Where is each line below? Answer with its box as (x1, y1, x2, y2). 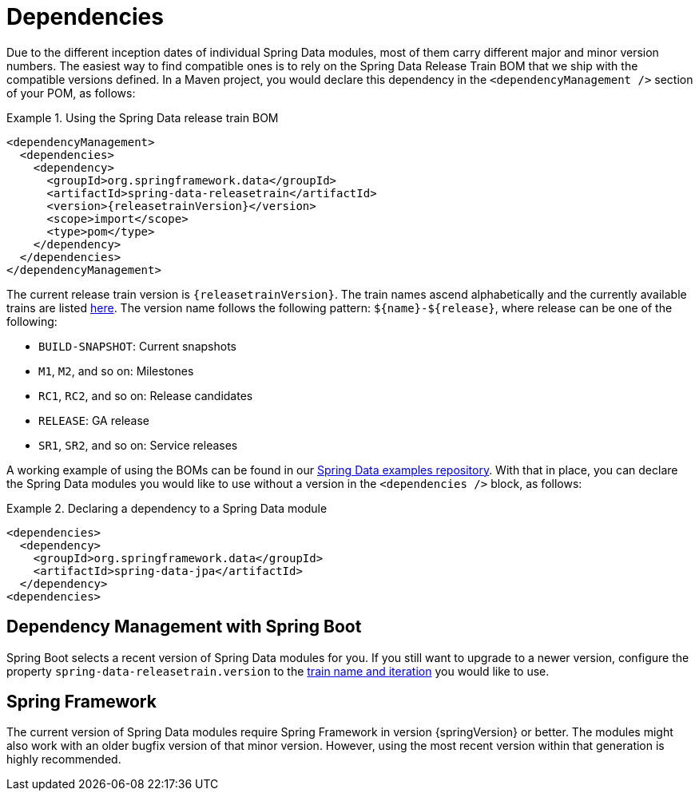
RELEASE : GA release (38, 413, 150, 427)
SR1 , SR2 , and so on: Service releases (38, 438, 238, 452)
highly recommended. (6, 752, 121, 767)
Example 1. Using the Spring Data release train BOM (6, 110, 279, 125)
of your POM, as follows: (6, 85, 136, 100)
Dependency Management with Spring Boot (6, 617, 362, 637)
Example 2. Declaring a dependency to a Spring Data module (6, 501, 328, 515)
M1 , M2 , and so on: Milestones (38, 363, 194, 378)
